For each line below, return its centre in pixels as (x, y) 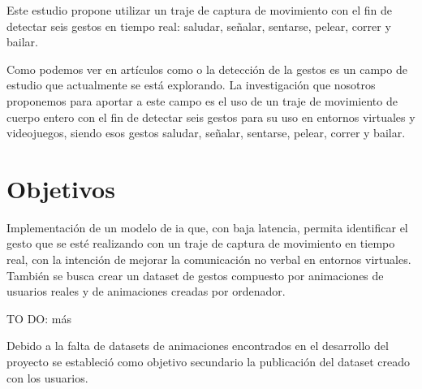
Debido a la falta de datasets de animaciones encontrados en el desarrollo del (198, 346)
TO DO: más (39, 318)
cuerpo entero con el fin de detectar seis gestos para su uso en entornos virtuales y (211, 117)
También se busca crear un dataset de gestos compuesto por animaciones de (195, 275)
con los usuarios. (47, 377)
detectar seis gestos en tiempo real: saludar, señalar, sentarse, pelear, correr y (199, 26)
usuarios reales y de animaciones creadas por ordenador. (146, 291)
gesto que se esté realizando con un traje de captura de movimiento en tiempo (201, 243)
